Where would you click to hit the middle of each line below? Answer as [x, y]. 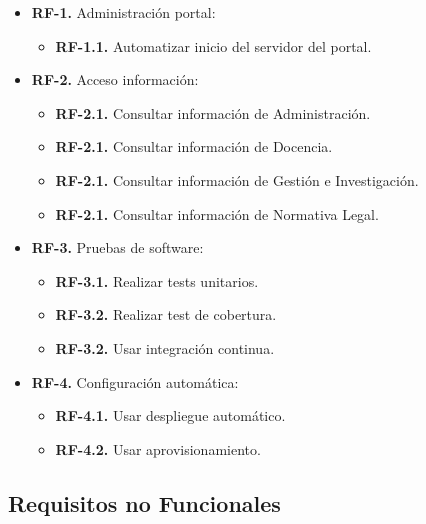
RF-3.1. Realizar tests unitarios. [157, 280]
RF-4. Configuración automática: [135, 381]
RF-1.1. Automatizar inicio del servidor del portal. [213, 45]
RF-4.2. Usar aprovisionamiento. [158, 448]
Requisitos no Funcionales [144, 502]
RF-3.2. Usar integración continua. [165, 347]
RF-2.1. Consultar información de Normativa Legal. [217, 213]
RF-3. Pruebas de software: [117, 247]
